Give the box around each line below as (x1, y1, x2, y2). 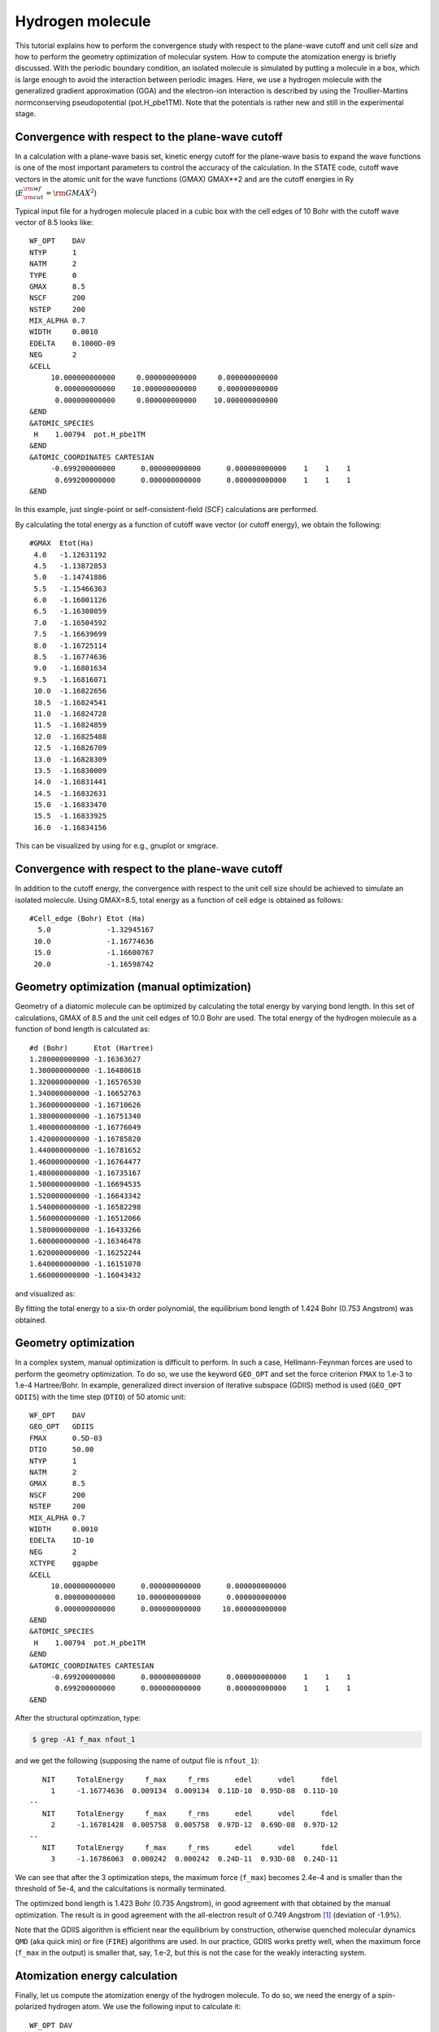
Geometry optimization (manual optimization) (15, 980, 252, 994)
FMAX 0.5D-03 (29, 1433, 103, 1443)
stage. (15, 108, 37, 118)
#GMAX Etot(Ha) (29, 539, 94, 548)
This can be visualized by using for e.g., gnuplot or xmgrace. (15, 841, 219, 851)
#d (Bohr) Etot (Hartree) (29, 1043, 154, 1053)
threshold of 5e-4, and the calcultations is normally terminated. (15, 1884, 227, 1894)
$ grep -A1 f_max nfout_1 (32, 1735, 136, 1744)
